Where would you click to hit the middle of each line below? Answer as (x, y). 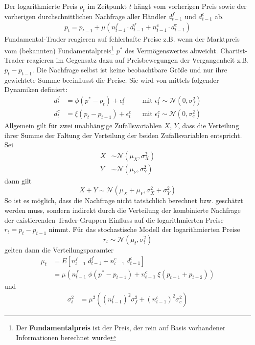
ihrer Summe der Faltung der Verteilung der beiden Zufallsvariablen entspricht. (123, 135)
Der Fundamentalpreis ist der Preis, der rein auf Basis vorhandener (121, 328)
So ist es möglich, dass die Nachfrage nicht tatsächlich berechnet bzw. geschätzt (124, 200)
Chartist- (234, 50)
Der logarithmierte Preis (41, 6)
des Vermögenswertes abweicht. (172, 50)
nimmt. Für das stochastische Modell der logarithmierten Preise (144, 229)
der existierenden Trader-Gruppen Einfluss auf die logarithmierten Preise (114, 219)
